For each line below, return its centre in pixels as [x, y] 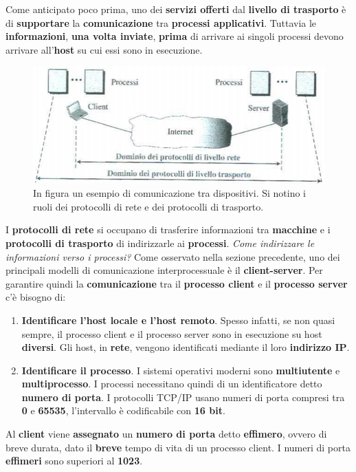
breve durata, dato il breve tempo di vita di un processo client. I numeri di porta [178, 447]
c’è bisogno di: [36, 297]
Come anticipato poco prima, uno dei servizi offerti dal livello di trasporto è [176, 9]
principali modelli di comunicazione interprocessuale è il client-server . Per [164, 270]
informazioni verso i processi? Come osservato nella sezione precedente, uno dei [173, 256]
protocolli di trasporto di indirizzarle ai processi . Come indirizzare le [160, 243]
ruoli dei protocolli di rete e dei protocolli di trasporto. [148, 206]
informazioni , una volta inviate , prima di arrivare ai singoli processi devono [175, 36]
